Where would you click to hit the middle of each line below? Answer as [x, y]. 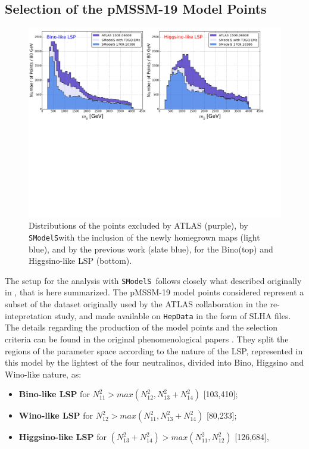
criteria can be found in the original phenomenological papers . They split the [147, 339]
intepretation [29, 315]
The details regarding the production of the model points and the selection [141, 327]
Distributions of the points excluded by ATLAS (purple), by [138, 225]
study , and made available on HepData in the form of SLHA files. [173, 315]
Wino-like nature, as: [43, 374]
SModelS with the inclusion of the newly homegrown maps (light [144, 237]
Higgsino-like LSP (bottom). [80, 261]
